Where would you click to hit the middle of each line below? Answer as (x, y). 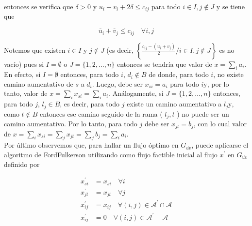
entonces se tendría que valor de (164, 64)
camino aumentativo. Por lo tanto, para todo (71, 124)
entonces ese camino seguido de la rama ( (101, 113)
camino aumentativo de (39, 83)
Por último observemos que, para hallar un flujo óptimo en (91, 145)
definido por (22, 164)
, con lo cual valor (220, 124)
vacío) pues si (24, 64)
